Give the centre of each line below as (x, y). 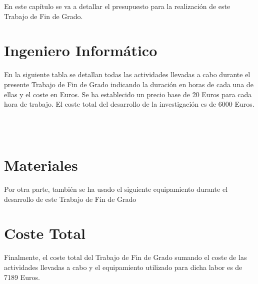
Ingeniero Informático (81, 50)
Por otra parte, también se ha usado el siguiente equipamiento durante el (116, 189)
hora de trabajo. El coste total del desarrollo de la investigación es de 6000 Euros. (129, 104)
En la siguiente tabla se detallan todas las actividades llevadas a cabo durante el (127, 74)
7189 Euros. (22, 277)
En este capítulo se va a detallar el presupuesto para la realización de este (117, 6)
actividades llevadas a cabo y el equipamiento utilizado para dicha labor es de (123, 267)
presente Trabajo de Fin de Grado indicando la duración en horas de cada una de (129, 84)
